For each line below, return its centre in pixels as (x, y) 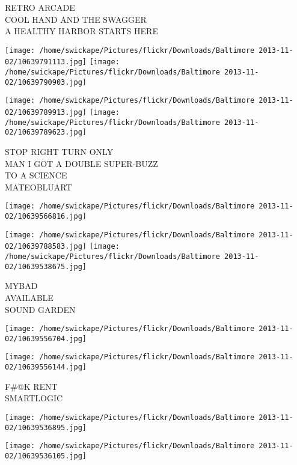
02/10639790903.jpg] (46, 82)
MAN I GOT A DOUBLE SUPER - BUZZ (81, 163)
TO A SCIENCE (36, 175)
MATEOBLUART (38, 187)
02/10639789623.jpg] (46, 132)
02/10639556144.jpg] (46, 367)
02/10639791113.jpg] (46, 62)
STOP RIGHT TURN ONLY (59, 152)
